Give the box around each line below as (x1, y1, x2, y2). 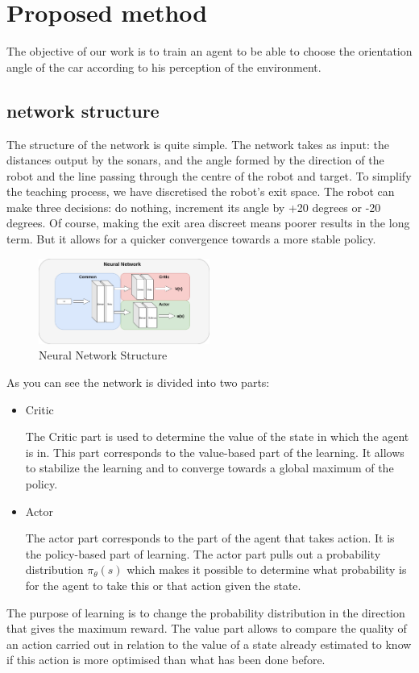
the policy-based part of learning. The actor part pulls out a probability (25, 545, 381, 562)
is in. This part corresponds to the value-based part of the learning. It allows (25, 443, 404, 460)
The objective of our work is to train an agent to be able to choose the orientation (6, 43, 413, 60)
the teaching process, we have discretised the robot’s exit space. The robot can (6, 183, 395, 200)
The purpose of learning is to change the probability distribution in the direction (6, 604, 405, 621)
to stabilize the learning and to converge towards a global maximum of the (25, 459, 394, 476)
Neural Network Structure (39, 347, 168, 364)
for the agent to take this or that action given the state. (25, 576, 301, 593)
